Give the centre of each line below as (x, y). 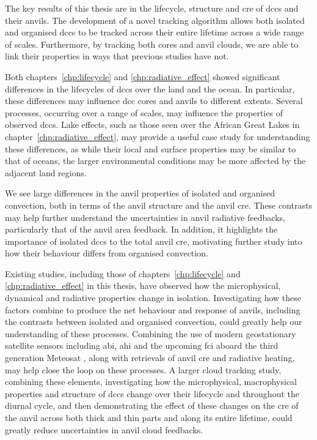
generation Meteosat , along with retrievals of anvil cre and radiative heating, (150, 358)
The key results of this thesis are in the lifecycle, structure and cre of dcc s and (152, 8)
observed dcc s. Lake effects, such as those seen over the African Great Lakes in (152, 125)
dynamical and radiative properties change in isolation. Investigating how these (153, 298)
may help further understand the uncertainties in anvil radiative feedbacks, (145, 217)
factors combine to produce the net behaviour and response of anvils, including (153, 309)
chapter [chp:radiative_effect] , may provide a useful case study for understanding (158, 136)
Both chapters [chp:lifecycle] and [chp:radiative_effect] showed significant (143, 76)
